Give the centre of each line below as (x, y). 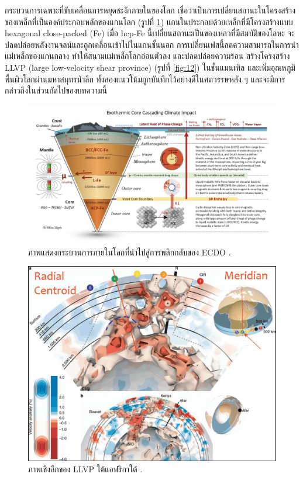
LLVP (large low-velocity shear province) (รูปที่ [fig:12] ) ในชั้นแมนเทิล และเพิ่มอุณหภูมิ (150, 67)
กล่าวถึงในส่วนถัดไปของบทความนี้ (56, 90)
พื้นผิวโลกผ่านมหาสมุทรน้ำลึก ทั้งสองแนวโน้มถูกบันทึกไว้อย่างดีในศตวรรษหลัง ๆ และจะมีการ (145, 79)
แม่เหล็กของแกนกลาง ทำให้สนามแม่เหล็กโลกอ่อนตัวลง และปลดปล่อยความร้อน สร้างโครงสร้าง (147, 56)
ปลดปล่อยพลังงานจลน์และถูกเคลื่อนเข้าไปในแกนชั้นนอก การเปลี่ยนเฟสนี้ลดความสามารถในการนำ (152, 44)
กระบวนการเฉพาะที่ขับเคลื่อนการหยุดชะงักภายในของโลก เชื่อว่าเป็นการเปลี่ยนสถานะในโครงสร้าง (150, 10)
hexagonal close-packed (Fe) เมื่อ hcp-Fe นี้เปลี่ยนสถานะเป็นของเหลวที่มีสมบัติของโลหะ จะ (150, 33)
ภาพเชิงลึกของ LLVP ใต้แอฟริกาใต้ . (85, 469)
